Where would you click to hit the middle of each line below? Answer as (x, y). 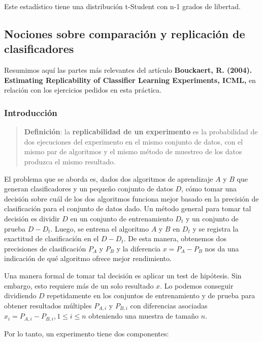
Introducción (31, 112)
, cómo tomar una (209, 189)
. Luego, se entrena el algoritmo (100, 228)
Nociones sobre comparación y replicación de (125, 33)
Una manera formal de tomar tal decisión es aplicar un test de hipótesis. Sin (123, 275)
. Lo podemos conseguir (197, 285)
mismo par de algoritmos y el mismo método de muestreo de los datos (133, 151)
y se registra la (216, 228)
